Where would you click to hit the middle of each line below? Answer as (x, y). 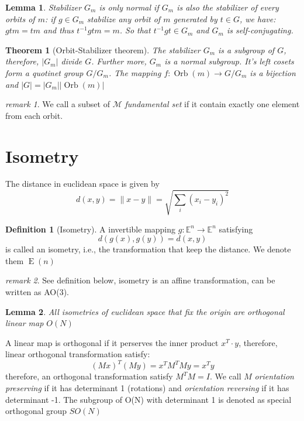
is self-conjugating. (260, 30)
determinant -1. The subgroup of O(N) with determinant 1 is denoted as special (148, 399)
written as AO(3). (37, 291)
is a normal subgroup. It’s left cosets (229, 61)
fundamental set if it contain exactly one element (212, 104)
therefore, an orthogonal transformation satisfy (89, 376)
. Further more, (119, 61)
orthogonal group (36, 411)
